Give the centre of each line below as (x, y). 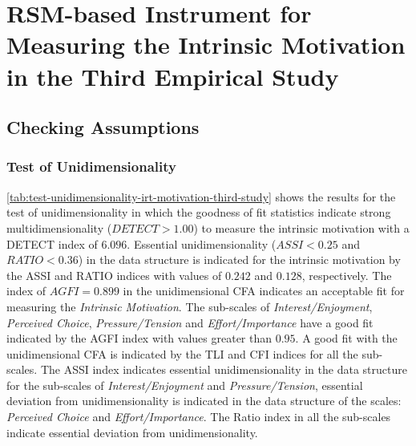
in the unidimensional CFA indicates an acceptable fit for (264, 291)
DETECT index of (52, 243)
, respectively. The (347, 275)
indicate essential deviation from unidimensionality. (132, 432)
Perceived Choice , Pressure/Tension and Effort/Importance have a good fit (190, 322)
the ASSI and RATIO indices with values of (114, 275)
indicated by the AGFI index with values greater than (139, 338)
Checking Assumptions (103, 127)
